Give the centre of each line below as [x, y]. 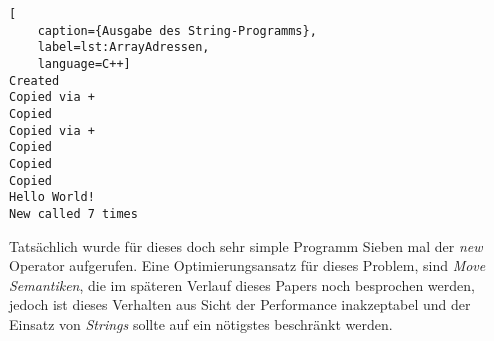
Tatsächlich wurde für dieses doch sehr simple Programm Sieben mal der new [246, 245]
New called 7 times [73, 213]
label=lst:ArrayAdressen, [123, 47]
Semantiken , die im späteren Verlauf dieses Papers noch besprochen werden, [242, 284]
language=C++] [84, 63]
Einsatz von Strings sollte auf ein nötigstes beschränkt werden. [201, 323]
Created [34, 80]
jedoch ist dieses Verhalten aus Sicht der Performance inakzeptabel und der [240, 304]
